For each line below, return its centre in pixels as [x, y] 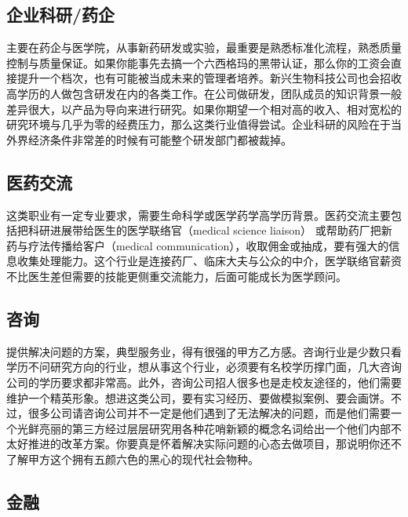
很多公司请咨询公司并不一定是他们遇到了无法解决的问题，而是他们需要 [209, 413]
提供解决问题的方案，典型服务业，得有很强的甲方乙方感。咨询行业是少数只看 [204, 351]
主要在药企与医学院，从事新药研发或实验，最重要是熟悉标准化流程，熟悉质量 [204, 47]
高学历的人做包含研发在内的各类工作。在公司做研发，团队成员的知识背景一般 [204, 93]
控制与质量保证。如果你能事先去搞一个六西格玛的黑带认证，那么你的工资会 [199, 62]
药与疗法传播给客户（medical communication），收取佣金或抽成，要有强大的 [198, 245]
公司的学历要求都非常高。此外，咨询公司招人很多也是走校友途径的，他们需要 [204, 382]
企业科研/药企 [61, 15]
